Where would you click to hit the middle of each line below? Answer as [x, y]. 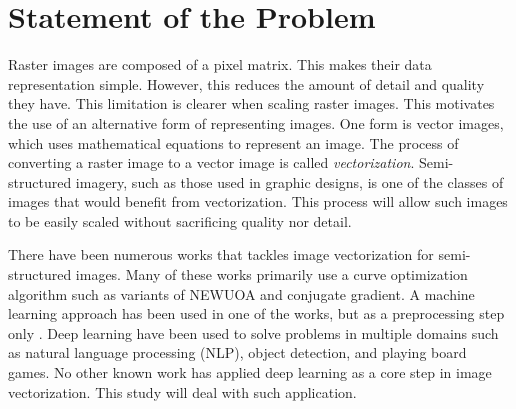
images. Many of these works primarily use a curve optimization [271, 274]
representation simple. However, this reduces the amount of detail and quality [246, 83]
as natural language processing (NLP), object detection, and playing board [237, 352]
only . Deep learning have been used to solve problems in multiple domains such [253, 332]
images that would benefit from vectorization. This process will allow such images [258, 201]
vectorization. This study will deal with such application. [182, 391]
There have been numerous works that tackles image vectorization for [221, 254]
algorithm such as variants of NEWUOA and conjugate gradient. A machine [241, 293]
